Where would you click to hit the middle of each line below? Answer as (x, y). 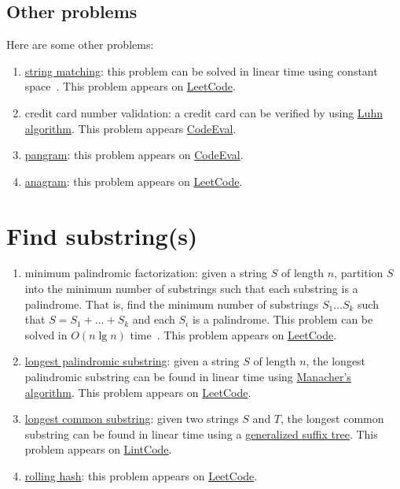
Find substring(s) (102, 235)
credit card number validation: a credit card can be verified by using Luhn (204, 112)
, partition (359, 273)
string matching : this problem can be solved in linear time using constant (201, 70)
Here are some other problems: (80, 44)
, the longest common (332, 419)
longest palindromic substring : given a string (132, 361)
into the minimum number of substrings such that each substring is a (191, 289)
